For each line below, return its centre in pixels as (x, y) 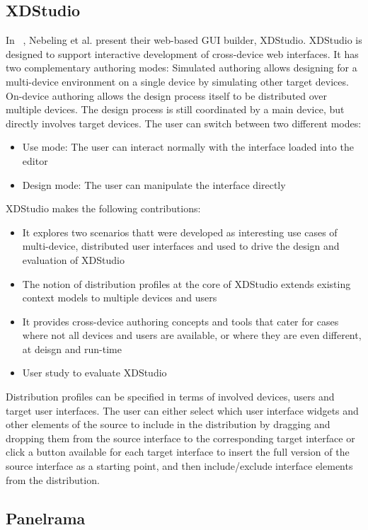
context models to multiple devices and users (120, 298)
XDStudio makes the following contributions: (103, 208)
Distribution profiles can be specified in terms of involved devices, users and (170, 397)
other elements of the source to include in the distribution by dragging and (168, 424)
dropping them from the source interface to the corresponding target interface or (180, 438)
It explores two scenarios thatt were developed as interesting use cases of (180, 232)
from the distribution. (53, 479)
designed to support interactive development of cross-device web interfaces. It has (182, 53)
